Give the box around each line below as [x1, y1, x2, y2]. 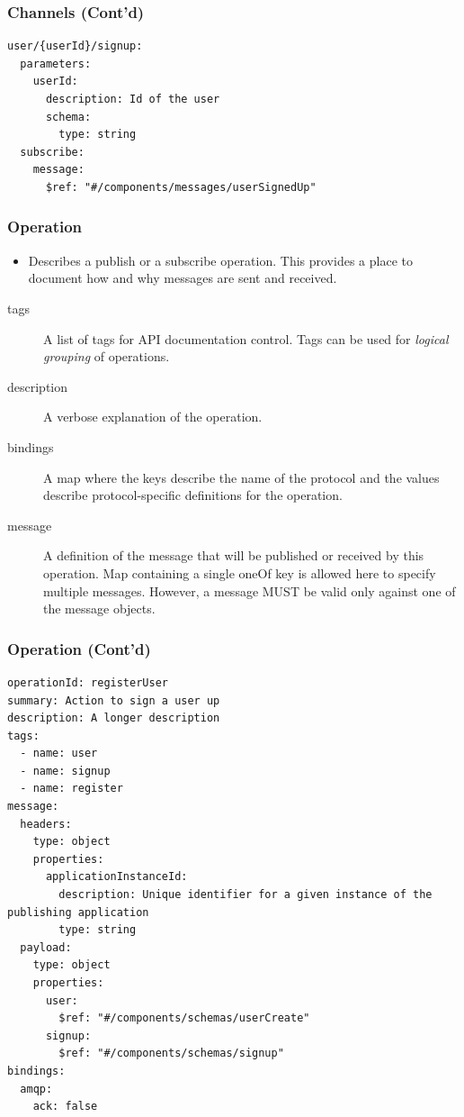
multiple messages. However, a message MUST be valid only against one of [43, 581, 456, 600]
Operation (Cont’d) [7, 637, 151, 659]
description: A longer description [7, 712, 220, 725]
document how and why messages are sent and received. [28, 268, 337, 287]
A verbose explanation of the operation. [43, 407, 263, 426]
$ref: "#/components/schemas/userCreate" [58, 1012, 310, 1025]
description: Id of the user [45, 93, 220, 105]
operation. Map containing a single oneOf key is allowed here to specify [43, 563, 436, 582]
